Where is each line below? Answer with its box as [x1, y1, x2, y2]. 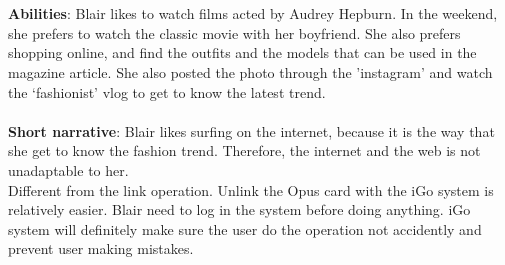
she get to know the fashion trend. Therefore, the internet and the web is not [8, 140, 481, 161]
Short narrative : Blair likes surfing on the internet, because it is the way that [8, 120, 495, 141]
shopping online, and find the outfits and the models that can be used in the [8, 42, 477, 63]
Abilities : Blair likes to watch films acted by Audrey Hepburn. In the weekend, [8, 3, 498, 24]
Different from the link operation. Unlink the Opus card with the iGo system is [8, 179, 494, 200]
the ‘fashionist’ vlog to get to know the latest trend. [8, 81, 326, 102]
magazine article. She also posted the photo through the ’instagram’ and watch [8, 61, 493, 82]
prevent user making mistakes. [8, 238, 194, 259]
